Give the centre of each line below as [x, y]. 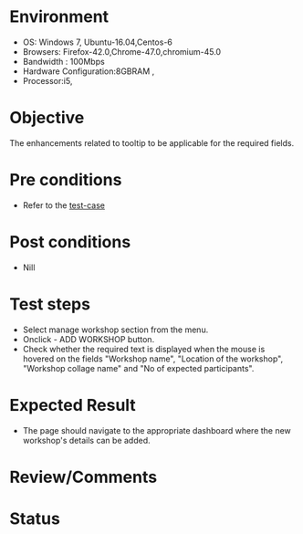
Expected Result [73, 405]
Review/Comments [84, 477]
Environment [59, 17]
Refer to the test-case [63, 205]
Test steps [50, 304]
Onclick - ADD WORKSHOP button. [89, 339]
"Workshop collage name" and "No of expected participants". [138, 368]
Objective [47, 118]
